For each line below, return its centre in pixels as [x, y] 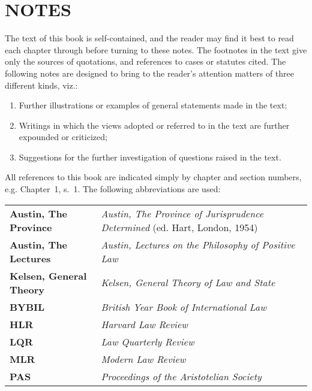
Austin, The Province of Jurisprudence [182, 213]
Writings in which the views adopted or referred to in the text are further [154, 125]
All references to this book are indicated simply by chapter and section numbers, [153, 177]
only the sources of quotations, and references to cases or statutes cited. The [145, 61]
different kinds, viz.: [41, 85]
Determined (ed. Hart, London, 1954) [179, 227]
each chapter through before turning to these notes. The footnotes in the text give [156, 49]
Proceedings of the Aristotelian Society [181, 376]
